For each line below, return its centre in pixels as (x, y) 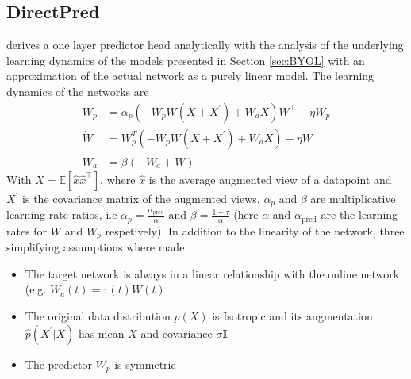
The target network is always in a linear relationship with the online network (212, 273)
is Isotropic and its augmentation (292, 316)
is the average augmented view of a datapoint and (270, 179)
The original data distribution (98, 316)
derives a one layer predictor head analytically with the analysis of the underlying (205, 45)
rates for (27, 230)
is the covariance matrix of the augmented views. (141, 198)
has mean (101, 333)
